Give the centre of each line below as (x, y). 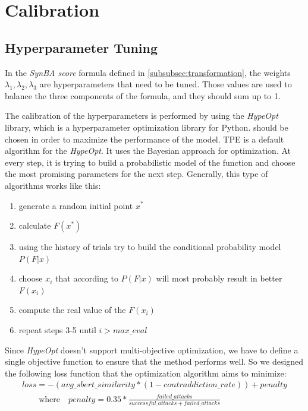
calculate (35, 225)
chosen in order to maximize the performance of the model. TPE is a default (144, 139)
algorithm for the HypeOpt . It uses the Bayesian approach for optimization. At (148, 151)
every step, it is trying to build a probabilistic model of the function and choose (150, 162)
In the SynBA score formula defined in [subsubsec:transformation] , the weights (148, 72)
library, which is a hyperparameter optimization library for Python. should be (147, 127)
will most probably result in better (219, 278)
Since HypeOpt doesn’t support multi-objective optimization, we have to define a (152, 350)
